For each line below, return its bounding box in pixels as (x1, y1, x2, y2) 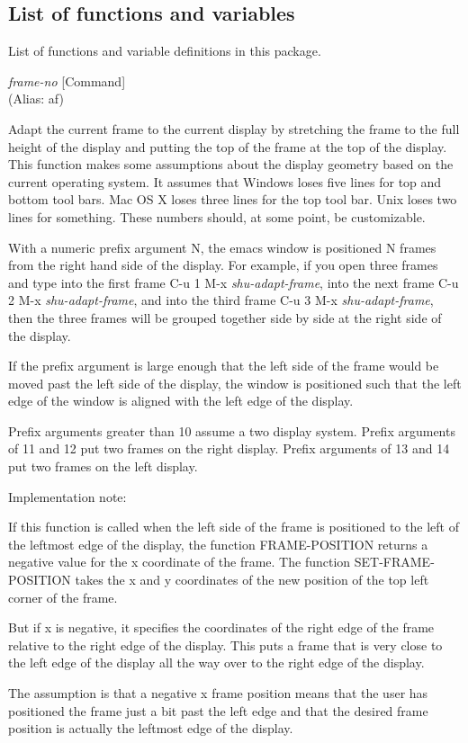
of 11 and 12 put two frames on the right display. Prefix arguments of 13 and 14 (8, 439, 450, 458)
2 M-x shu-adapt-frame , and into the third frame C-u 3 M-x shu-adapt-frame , (8, 291, 434, 309)
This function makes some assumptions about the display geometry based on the (8, 155, 454, 174)
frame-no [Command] (8, 71, 126, 90)
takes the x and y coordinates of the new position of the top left (75, 570, 429, 589)
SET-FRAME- (354, 552, 435, 571)
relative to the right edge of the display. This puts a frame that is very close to (8, 635, 443, 654)
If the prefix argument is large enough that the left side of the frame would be (8, 356, 439, 375)
